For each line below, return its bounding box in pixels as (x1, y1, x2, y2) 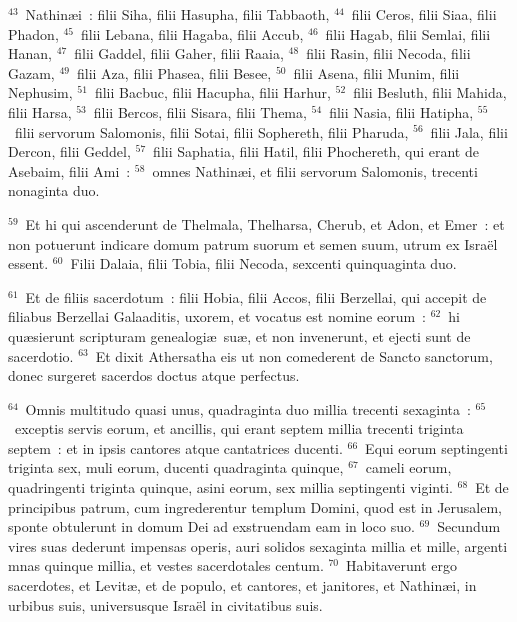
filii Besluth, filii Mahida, (353, 82, 507, 103)
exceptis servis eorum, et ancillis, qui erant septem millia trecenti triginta (14, 418, 464, 439)
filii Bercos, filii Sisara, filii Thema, (93, 101, 307, 122)
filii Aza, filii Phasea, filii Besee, (76, 62, 272, 83)
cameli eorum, (365, 457, 452, 478)
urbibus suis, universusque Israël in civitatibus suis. (8, 594, 323, 615)
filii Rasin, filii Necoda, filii (306, 43, 471, 64)
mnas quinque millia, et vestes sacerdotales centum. (8, 555, 324, 576)
